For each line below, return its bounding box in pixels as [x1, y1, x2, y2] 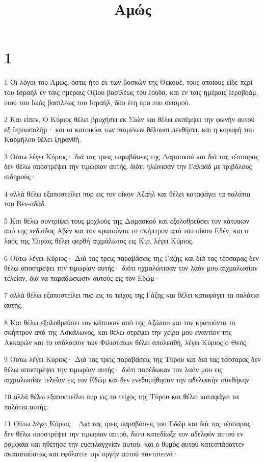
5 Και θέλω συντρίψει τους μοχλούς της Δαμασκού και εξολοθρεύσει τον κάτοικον [4, 215, 249, 226]
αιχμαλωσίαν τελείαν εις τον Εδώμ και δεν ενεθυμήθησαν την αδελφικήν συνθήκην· [4, 374, 255, 384]
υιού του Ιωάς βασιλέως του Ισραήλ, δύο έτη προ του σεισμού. [4, 96, 191, 107]
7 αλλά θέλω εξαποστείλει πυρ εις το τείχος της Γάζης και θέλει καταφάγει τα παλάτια [4, 289, 259, 300]
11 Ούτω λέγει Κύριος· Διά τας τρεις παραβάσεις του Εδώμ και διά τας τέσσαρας [4, 418, 250, 429]
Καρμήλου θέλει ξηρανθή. [4, 134, 82, 144]
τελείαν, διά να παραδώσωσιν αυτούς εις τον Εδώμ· [4, 272, 160, 283]
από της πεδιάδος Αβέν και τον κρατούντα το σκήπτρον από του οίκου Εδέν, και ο [4, 225, 249, 236]
